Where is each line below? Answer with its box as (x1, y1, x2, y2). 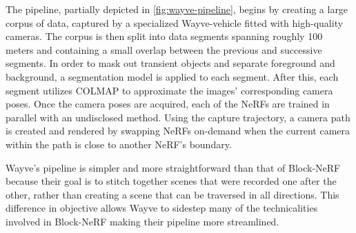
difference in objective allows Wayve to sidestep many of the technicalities (6, 201, 318, 215)
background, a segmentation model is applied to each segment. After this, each (6, 69, 339, 83)
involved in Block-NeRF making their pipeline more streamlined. (6, 214, 279, 228)
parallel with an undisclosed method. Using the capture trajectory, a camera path (6, 110, 350, 124)
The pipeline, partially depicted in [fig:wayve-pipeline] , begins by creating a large (6, 2, 348, 16)
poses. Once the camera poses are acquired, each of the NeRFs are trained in (6, 97, 330, 111)
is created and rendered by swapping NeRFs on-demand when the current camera (6, 123, 350, 138)
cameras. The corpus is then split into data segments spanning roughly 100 (6, 29, 323, 43)
